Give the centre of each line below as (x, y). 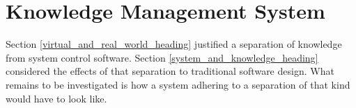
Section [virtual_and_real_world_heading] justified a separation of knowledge (174, 44)
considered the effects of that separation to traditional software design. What (170, 71)
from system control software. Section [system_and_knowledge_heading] (162, 57)
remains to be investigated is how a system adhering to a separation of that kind (178, 84)
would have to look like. (56, 98)
